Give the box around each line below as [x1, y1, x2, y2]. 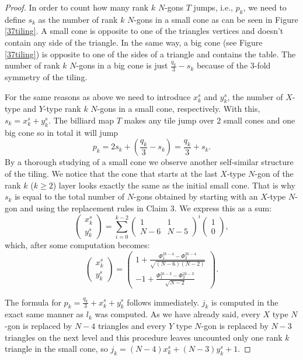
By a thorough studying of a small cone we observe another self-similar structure [5, 156, 294, 168]
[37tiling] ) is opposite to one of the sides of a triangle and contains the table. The [5, 47, 296, 60]
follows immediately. [127, 296, 200, 308]
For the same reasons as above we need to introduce [5, 90, 191, 102]
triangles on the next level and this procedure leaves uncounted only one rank [5, 331, 283, 343]
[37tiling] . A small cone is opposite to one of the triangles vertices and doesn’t [5, 25, 284, 37]
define [5, 13, 26, 25]
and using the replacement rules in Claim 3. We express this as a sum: [20, 201, 272, 214]
